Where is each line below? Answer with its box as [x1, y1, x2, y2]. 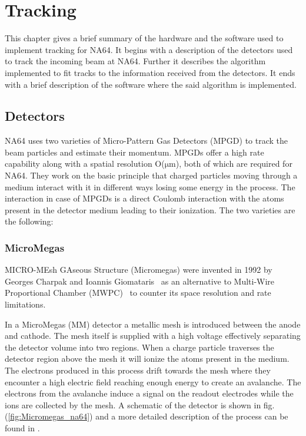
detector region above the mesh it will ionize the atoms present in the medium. [5, 352, 290, 365]
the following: [5, 215, 54, 227]
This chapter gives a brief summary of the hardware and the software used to [5, 32, 284, 44]
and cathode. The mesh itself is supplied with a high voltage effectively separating [5, 329, 301, 342]
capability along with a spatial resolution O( [5, 157, 165, 170]
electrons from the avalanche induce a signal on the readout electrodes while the [5, 387, 294, 399]
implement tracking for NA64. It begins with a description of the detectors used [5, 43, 293, 55]
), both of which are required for [175, 157, 292, 170]
